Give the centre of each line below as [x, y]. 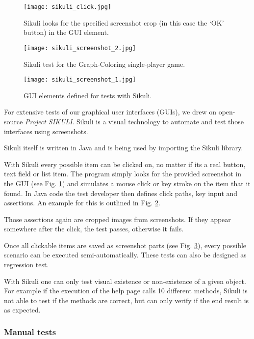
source [13, 121]
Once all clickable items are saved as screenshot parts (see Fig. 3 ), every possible [125, 245]
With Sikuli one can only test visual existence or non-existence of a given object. [125, 281]
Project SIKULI [49, 121]
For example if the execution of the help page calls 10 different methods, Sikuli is [126, 291]
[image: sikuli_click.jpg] [67, 7]
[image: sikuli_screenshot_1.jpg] [80, 80]
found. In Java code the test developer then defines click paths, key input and [121, 193]
